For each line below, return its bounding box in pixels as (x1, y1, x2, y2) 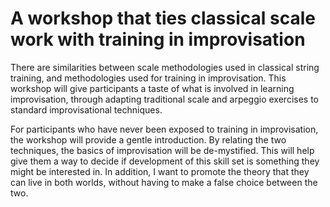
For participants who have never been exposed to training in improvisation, (10, 123, 319, 135)
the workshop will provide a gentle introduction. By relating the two (10, 133, 287, 146)
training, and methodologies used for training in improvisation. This (10, 72, 287, 84)
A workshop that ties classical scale (10, 7, 316, 30)
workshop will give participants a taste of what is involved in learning (10, 82, 295, 94)
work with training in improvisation (10, 28, 306, 51)
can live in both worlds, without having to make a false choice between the (10, 176, 318, 188)
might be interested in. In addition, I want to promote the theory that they (10, 165, 310, 177)
